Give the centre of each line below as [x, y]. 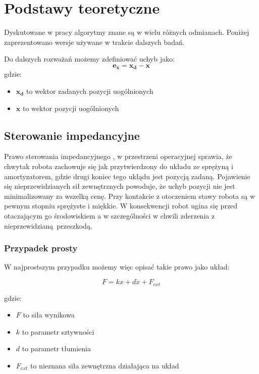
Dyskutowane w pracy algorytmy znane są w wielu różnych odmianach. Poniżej [127, 32]
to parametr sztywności [58, 331]
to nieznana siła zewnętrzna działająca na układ [105, 365]
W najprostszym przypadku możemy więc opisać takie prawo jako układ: [117, 267]
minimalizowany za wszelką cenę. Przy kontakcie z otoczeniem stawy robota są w [130, 196]
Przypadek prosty [41, 248]
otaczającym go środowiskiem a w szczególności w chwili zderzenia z [110, 215]
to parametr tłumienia [56, 349]
